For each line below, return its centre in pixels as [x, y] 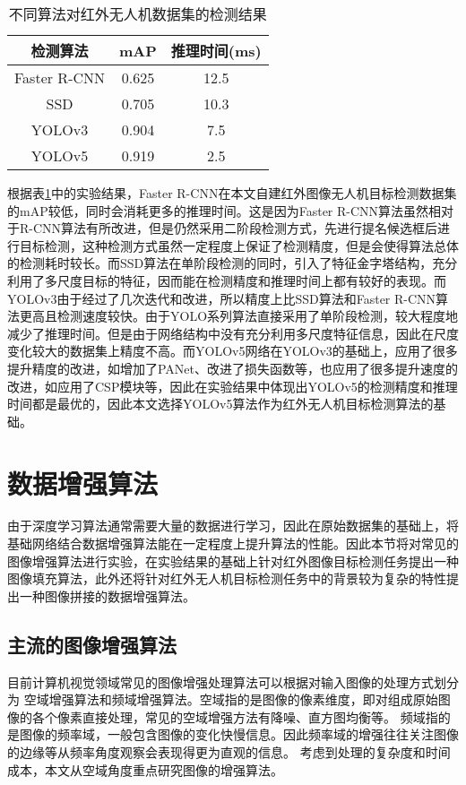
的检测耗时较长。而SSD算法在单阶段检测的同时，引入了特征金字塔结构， [220, 263]
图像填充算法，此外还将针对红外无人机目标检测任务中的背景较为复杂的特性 [227, 578]
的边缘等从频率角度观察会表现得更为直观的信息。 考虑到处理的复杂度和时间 [229, 751]
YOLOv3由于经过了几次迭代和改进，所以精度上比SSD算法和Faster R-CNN [222, 298]
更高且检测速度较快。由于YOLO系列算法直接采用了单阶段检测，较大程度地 [239, 316]
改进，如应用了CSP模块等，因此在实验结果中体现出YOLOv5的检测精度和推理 [233, 386]
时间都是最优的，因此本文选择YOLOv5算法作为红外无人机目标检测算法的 [220, 404]
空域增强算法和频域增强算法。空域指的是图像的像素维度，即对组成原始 [231, 699]
